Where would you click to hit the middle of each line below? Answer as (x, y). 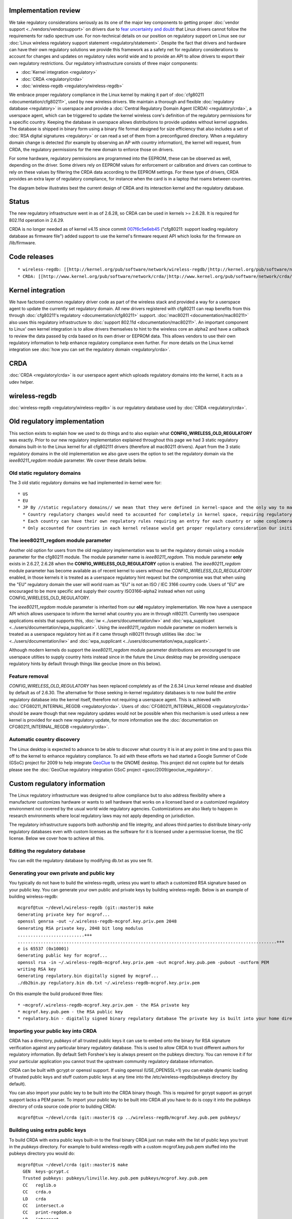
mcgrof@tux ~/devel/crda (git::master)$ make (73, 1165)
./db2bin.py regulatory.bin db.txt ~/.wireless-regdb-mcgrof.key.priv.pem (109, 983)
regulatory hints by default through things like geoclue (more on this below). (85, 664)
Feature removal (29, 676)
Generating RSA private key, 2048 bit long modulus (81, 928)
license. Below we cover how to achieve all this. (57, 838)
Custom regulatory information (57, 783)
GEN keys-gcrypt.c (46, 1172)
